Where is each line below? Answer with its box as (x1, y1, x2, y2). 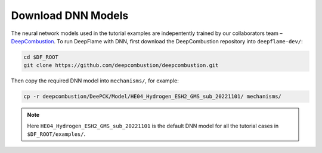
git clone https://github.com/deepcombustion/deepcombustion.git (23, 62, 219, 69)
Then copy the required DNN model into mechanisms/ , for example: (11, 77, 179, 84)
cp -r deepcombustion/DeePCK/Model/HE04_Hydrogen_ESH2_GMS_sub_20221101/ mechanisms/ (23, 93, 281, 100)
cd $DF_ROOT (23, 53, 59, 60)
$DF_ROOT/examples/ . (27, 130, 86, 138)
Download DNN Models (11, 9, 129, 22)
